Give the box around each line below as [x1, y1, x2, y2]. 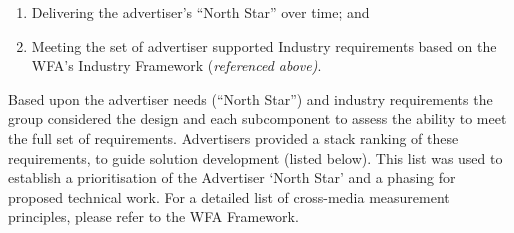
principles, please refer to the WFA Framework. [8, 206, 299, 227]
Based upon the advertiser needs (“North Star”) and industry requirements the [8, 88, 493, 109]
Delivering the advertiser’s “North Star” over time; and [31, 2, 370, 22]
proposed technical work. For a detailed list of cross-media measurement [8, 186, 450, 207]
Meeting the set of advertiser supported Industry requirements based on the [31, 35, 497, 56]
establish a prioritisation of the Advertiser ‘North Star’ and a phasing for [8, 167, 456, 188]
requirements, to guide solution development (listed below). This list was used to [8, 147, 503, 168]
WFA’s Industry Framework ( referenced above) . [31, 55, 322, 76]
